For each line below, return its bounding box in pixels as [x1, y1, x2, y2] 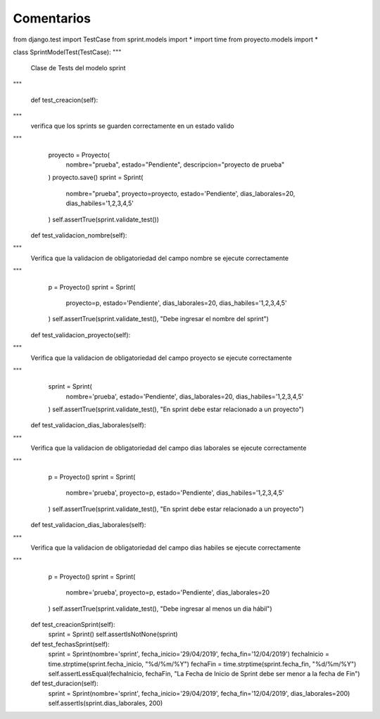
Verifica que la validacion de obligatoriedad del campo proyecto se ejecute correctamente [30, 354, 292, 362]
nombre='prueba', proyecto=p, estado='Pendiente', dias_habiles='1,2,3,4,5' [65, 488, 284, 497]
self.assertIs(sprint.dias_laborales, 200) [48, 699, 163, 708]
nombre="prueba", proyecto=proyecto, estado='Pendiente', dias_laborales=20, [65, 189, 296, 197]
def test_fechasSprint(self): [30, 640, 110, 648]
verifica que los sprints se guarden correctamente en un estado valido [30, 122, 235, 130]
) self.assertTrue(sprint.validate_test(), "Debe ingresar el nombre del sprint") [48, 315, 269, 323]
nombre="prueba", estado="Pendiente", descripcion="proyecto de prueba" [65, 160, 285, 169]
